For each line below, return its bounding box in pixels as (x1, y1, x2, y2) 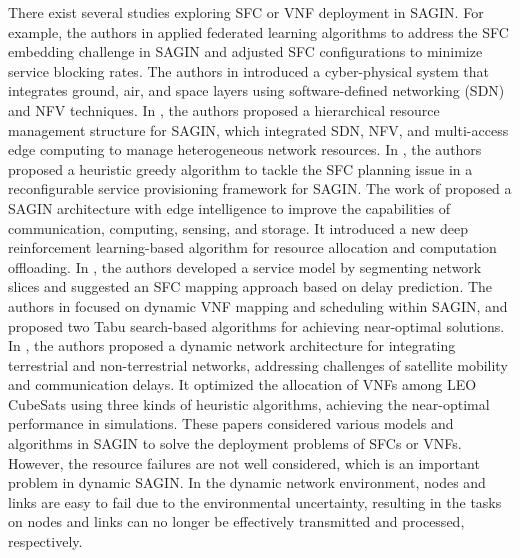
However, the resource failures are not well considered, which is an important (8, 452, 480, 473)
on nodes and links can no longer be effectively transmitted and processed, (8, 511, 465, 532)
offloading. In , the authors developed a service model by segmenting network (8, 256, 482, 277)
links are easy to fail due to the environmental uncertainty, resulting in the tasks (8, 491, 502, 512)
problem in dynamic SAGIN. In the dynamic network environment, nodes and (8, 472, 486, 493)
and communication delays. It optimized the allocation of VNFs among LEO (8, 374, 477, 395)
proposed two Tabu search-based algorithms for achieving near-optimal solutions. (8, 315, 505, 336)
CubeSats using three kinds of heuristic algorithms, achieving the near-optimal (8, 393, 490, 414)
